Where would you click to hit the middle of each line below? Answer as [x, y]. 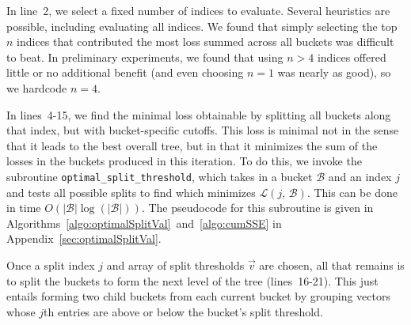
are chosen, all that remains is [332, 265]
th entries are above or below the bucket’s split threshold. [183, 311]
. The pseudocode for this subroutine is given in [257, 208]
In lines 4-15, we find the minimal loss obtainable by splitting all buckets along [199, 114]
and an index [360, 176]
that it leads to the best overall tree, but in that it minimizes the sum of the [192, 145]
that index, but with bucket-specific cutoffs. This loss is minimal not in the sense [203, 130]
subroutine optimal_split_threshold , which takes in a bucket [160, 176]
